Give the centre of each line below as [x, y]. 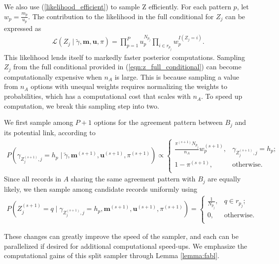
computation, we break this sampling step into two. [82, 105]
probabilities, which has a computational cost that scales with [97, 96]
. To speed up [222, 96]
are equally [224, 179]
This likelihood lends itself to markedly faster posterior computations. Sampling [125, 57]
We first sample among [39, 122]
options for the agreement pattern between [158, 122]
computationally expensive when [53, 76]
